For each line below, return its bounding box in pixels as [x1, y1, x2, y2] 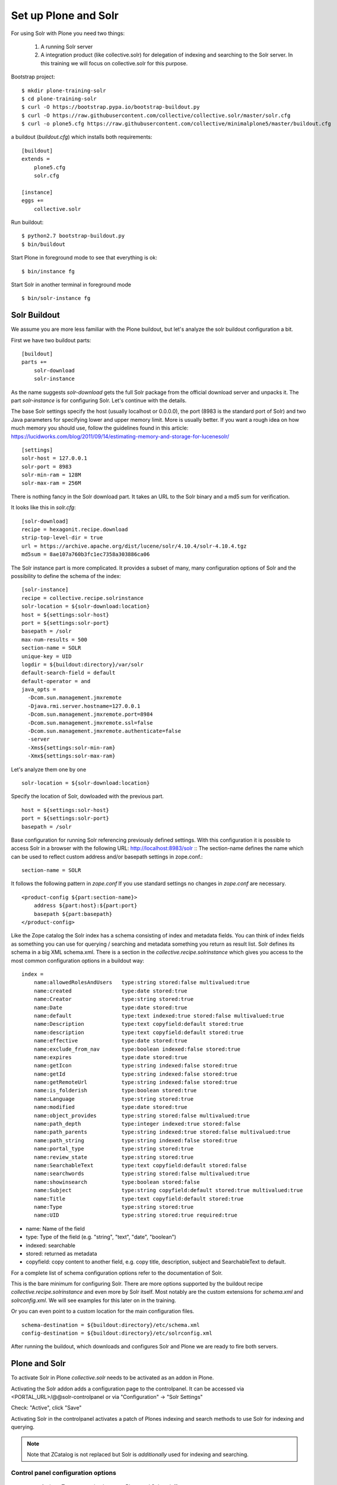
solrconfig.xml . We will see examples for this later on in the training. [11, 1297, 176, 1304]
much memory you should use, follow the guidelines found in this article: [11, 425, 189, 432]
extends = [21, 156, 50, 163]
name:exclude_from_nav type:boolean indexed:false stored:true [33, 1045, 241, 1053]
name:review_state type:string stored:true [33, 1154, 194, 1161]
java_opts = [21, 686, 56, 693]
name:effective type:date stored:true [33, 1037, 187, 1044]
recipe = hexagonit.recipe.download [21, 526, 128, 533]
